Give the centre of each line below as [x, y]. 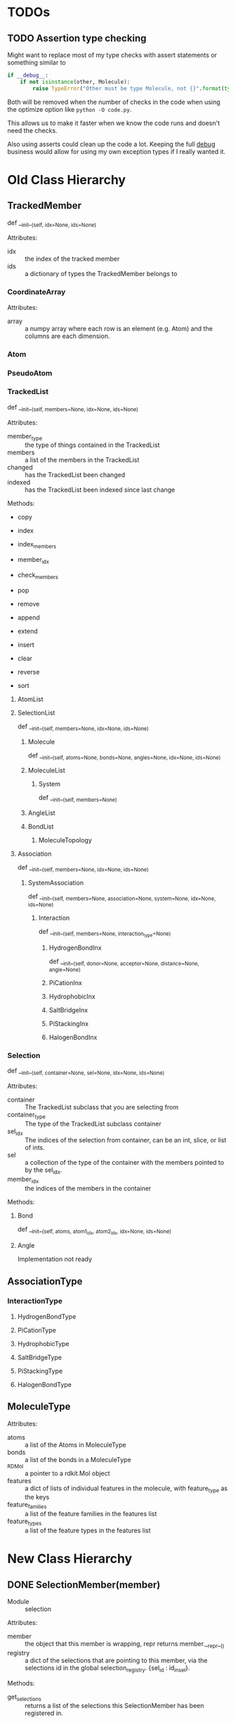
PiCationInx [65, 983]
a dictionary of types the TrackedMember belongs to [101, 274]
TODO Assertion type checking [77, 38]
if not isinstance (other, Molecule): [75, 81]
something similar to [37, 63]
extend [28, 631]
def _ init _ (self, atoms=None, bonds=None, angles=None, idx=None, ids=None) [124, 756]
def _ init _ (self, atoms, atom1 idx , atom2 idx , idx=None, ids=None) [94, 1231]
